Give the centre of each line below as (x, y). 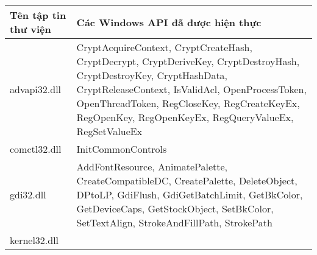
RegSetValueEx (109, 131)
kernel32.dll (34, 240)
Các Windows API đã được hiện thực (169, 22)
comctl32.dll (36, 149)
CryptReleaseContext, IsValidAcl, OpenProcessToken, (191, 89)
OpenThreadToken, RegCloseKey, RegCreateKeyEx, (188, 103)
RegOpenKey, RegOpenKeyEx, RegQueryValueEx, (185, 117)
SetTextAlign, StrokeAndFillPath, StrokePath (174, 222)
